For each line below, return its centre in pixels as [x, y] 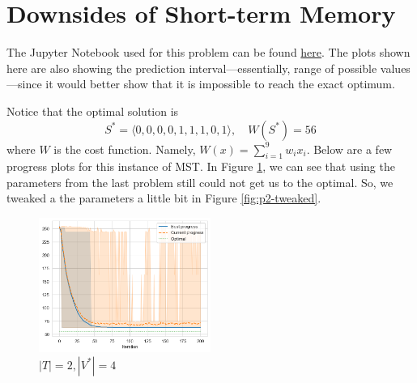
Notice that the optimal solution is [93, 111]
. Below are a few [349, 149]
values [395, 68]
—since [24, 84]
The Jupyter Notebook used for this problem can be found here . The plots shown [208, 52]
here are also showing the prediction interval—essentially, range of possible [192, 68]
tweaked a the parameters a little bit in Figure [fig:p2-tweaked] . [164, 198]
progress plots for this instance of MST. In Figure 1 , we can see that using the [201, 166]
